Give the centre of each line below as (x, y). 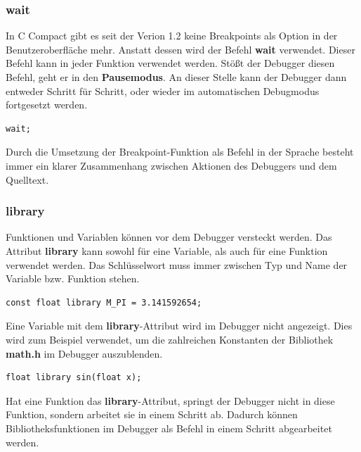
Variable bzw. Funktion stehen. (73, 278)
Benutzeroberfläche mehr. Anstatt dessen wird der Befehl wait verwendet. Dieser (180, 49)
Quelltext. (27, 179)
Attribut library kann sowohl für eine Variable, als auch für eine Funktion (167, 250)
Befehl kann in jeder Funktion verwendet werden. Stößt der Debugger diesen (170, 63)
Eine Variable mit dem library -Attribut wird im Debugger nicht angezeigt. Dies (179, 326)
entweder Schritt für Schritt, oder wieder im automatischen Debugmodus (163, 90)
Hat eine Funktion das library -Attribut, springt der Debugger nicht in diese (170, 400)
